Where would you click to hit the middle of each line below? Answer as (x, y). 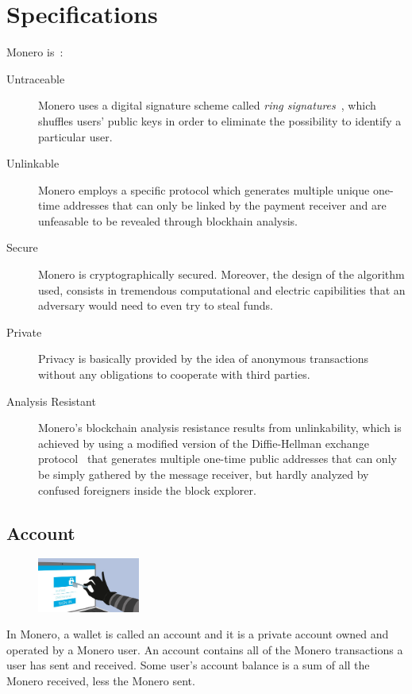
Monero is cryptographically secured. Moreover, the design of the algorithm (221, 274)
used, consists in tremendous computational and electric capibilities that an (222, 289)
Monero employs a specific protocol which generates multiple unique (204, 189)
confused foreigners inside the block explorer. (147, 490)
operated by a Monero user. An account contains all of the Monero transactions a (205, 649)
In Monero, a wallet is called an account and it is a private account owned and (198, 634)
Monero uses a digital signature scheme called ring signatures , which (207, 105)
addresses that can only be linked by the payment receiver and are (225, 205)
